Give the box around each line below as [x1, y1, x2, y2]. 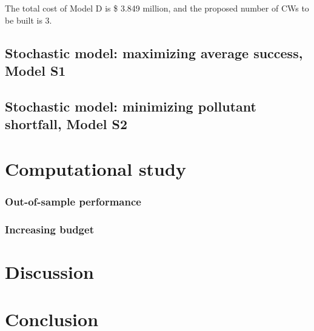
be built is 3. [5, 13, 52, 26]
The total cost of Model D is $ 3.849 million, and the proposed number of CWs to [5, 2, 309, 14]
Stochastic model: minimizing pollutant [5, 96, 256, 115]
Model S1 [5, 61, 66, 79]
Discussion [5, 259, 94, 284]
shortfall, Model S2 [5, 115, 128, 133]
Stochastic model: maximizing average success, [5, 43, 303, 62]
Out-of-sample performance [5, 193, 141, 209]
